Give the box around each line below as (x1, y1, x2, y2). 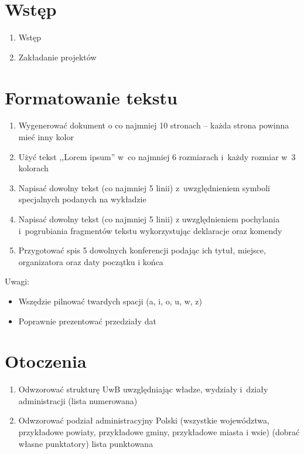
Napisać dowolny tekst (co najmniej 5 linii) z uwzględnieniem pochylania (18, 213, 280, 225)
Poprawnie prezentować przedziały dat (18, 314, 157, 327)
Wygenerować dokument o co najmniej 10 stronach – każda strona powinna (18, 119, 289, 131)
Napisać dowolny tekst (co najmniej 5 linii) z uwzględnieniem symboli (18, 181, 270, 194)
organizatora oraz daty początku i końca (18, 255, 163, 267)
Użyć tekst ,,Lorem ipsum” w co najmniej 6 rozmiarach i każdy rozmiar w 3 (18, 150, 296, 162)
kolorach (18, 162, 49, 174)
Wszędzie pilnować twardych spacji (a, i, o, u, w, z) (18, 294, 203, 307)
